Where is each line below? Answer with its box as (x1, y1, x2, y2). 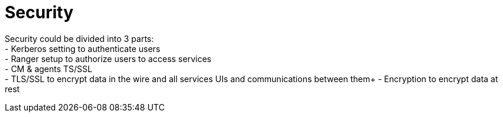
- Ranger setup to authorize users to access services (5, 53, 212, 64)
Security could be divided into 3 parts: (5, 33, 154, 44)
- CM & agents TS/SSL (5, 63, 92, 74)
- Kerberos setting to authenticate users (5, 43, 161, 54)
